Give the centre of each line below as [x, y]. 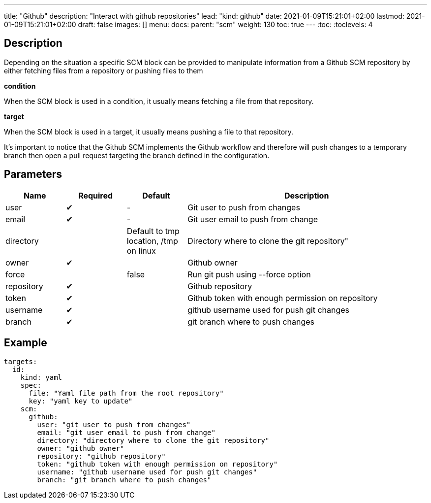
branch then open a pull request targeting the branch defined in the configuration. [137, 155]
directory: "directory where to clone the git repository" [153, 440]
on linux [141, 251]
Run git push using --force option [249, 274]
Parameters [33, 174]
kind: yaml [41, 377]
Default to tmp [153, 231]
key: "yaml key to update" [81, 401]
